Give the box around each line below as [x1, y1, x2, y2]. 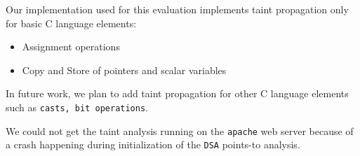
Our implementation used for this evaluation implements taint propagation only [6, 2, 349, 16]
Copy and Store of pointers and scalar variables [22, 62, 227, 77]
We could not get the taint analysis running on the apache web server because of [6, 123, 354, 138]
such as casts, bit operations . [6, 99, 148, 114]
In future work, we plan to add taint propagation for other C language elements [6, 86, 349, 101]
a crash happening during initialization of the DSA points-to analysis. [6, 137, 300, 152]
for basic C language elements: [6, 15, 137, 30]
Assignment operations [22, 39, 120, 54]
